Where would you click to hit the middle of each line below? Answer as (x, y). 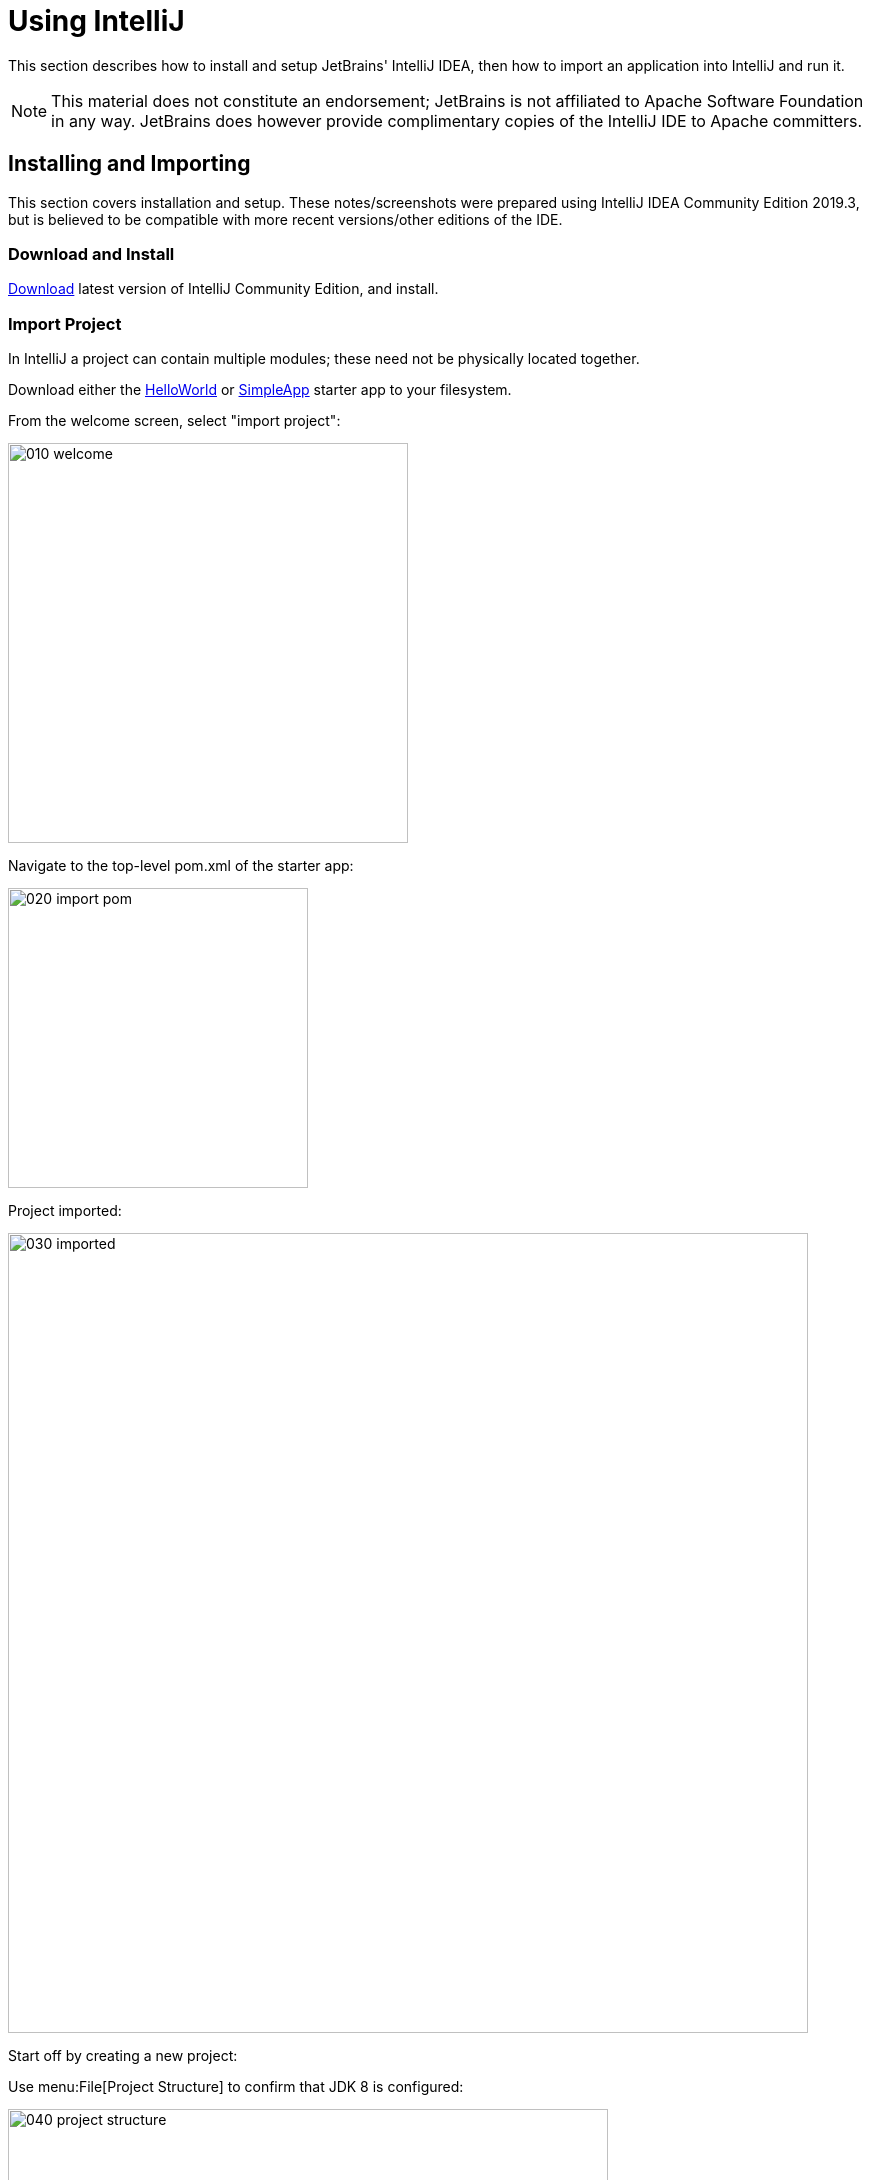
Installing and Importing (129, 164)
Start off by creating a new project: (123, 2056)
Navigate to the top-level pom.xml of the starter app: (181, 866)
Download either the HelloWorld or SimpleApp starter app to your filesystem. (260, 390)
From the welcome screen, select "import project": (174, 421)
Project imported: (65, 1211)
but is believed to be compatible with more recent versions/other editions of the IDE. (285, 219)
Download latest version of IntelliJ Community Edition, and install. (223, 289)
